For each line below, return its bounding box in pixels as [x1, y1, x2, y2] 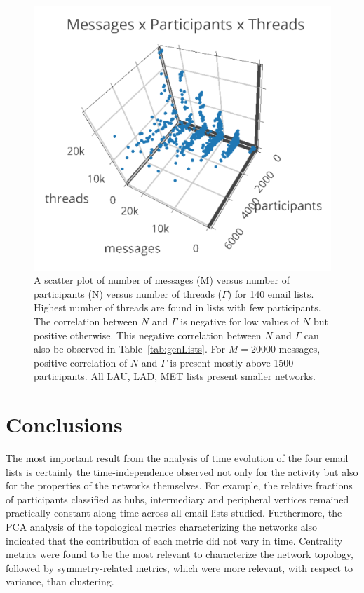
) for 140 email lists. [227, 286, 314, 301]
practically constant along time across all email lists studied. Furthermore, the [6, 505, 342, 520]
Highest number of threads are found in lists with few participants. [34, 300, 321, 315]
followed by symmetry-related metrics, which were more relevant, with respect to [6, 560, 353, 575]
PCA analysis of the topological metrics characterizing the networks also [6, 519, 318, 534]
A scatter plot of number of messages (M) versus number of [34, 273, 290, 287]
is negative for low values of [180, 313, 299, 328]
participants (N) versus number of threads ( [34, 286, 222, 301]
